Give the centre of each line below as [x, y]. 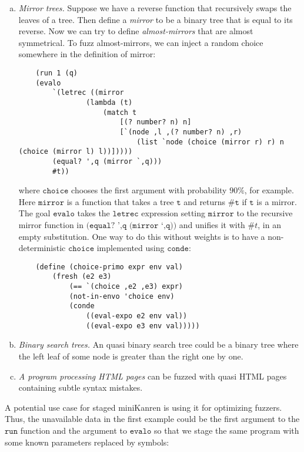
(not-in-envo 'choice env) [122, 296]
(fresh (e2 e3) [82, 277]
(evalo [48, 83]
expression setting [173, 213]
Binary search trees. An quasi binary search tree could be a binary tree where [158, 344]
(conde [82, 306]
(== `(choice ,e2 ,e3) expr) [126, 287]
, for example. [269, 190]
